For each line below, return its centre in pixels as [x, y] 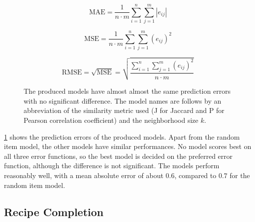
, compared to [195, 175]
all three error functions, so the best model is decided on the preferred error [118, 156]
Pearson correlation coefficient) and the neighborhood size [111, 120]
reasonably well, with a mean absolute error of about [84, 175]
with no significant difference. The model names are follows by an [123, 100]
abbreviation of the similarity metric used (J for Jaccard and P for [124, 110]
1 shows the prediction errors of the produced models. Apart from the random [122, 136]
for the [240, 175]
